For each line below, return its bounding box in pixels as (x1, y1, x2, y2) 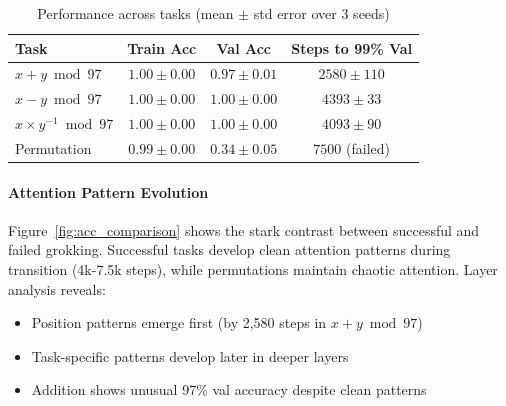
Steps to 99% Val (291, 37, 413, 58)
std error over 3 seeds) (253, 3, 390, 23)
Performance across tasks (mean (37, 3, 234, 23)
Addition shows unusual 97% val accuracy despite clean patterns (31, 379, 427, 400)
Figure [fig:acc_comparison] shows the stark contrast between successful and (8, 219, 480, 240)
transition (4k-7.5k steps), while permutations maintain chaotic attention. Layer (8, 259, 498, 280)
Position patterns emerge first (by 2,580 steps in (31, 312, 327, 333)
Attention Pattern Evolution (8, 181, 209, 202)
